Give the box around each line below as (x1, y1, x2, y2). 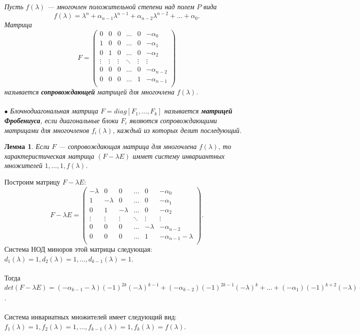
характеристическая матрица (4, 150, 94, 161)
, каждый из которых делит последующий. (112, 125, 242, 135)
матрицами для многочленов (4, 125, 89, 135)
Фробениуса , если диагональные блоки (4, 115, 119, 126)
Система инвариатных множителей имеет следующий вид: (4, 312, 177, 322)
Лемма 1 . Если (4, 141, 50, 151)
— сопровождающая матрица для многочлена (58, 141, 197, 151)
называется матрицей (164, 106, 233, 116)
